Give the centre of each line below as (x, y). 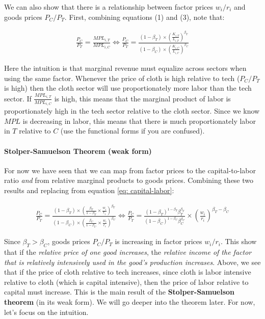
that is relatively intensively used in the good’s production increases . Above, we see (132, 262)
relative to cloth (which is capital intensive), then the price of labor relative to (126, 282)
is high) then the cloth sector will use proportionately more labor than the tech (128, 88)
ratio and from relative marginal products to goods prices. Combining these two (129, 180)
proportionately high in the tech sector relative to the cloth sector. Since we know (132, 111)
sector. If (18, 98)
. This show (238, 241)
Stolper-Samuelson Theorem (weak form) (78, 151)
